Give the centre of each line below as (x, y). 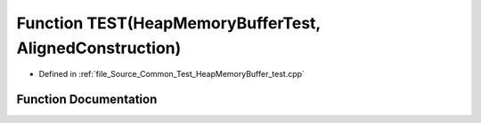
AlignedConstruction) (99, 48)
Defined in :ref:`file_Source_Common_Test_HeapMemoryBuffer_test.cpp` (171, 74)
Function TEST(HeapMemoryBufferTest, (168, 23)
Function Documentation (87, 100)
